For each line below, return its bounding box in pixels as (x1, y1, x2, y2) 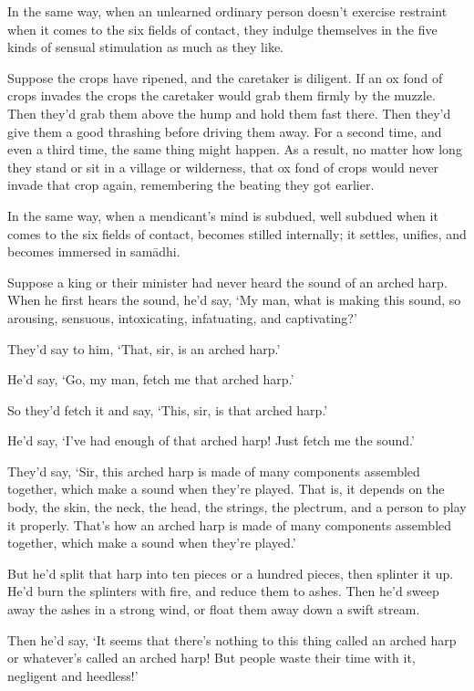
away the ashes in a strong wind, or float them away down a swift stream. (7, 600, 420, 619)
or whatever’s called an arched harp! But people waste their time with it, (7, 648, 416, 667)
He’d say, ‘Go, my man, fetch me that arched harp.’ (7, 370, 294, 389)
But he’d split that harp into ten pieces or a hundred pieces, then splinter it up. (7, 563, 454, 582)
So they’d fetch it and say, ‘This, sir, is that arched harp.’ (7, 400, 328, 419)
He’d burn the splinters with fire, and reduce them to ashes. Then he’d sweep (7, 581, 439, 601)
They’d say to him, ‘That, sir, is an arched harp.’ (7, 339, 281, 358)
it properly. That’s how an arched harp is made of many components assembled (7, 515, 452, 534)
